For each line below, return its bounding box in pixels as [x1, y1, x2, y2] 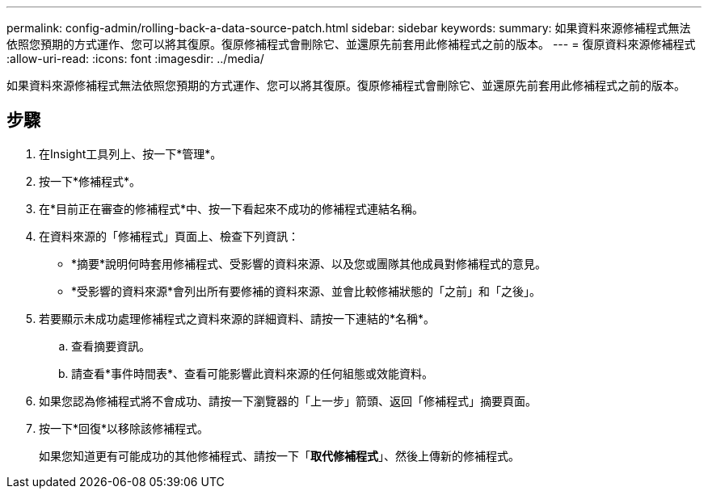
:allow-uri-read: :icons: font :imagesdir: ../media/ [6, 52, 264, 65]
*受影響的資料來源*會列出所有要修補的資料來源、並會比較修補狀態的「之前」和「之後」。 [71, 283, 542, 298]
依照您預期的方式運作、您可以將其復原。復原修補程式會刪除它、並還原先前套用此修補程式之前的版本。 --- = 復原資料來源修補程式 [6, 37, 696, 51]
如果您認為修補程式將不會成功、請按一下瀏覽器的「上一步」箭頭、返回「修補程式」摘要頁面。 [39, 393, 537, 408]
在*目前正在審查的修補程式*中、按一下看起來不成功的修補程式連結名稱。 [39, 201, 424, 216]
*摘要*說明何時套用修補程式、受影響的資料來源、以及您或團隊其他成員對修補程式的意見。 [71, 256, 547, 271]
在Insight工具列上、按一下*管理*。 [39, 146, 222, 161]
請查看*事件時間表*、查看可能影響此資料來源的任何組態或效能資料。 [71, 366, 434, 380]
